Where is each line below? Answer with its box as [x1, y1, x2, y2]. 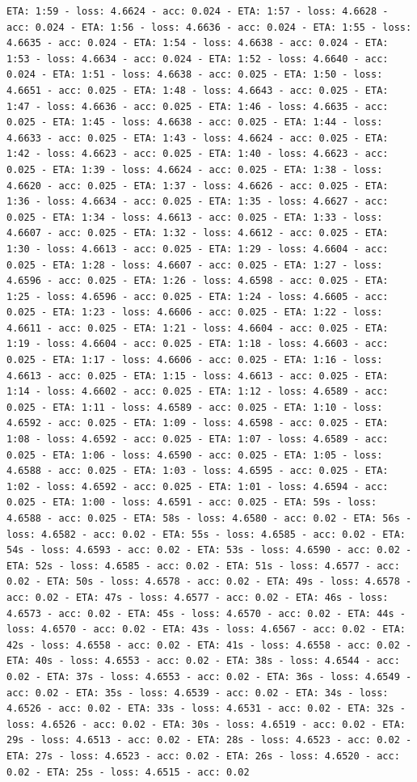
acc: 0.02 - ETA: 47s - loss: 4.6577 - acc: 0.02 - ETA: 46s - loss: [6, 591, 389, 603]
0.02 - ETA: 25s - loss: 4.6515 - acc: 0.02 [6, 766, 250, 778]
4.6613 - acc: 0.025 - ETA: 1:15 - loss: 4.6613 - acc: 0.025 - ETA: [6, 370, 389, 382]
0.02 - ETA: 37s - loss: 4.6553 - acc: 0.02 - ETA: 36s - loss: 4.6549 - [6, 670, 412, 683]
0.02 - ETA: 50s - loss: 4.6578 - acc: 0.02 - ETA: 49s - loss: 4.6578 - [6, 576, 412, 588]
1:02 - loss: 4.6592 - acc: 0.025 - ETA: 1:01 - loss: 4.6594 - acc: [6, 480, 389, 492]
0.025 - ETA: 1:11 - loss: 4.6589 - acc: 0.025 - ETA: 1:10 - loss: [6, 401, 383, 413]
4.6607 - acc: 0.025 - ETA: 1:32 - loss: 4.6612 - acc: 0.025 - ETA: [6, 227, 389, 239]
